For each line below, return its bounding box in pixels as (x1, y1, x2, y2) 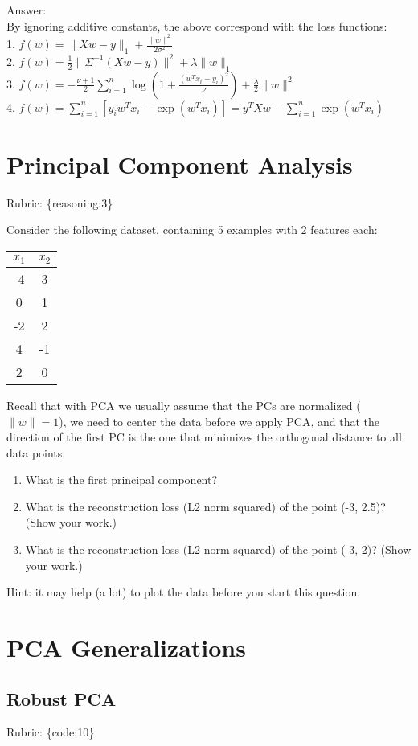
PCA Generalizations (6, 631, 246, 664)
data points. (6, 444, 66, 461)
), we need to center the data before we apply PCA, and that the (59, 412, 380, 429)
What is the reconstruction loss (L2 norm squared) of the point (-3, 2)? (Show (25, 541, 412, 558)
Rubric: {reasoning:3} (6, 194, 113, 211)
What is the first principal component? (25, 471, 218, 488)
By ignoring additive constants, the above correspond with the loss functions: (6, 17, 387, 34)
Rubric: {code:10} (6, 723, 95, 740)
